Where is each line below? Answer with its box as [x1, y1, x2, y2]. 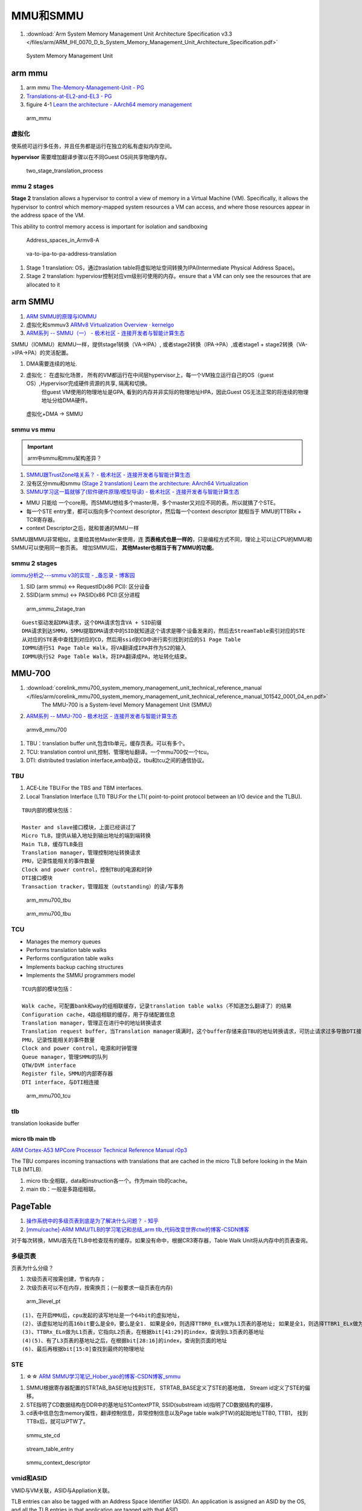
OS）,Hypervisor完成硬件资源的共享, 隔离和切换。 [26, 380, 151, 387]
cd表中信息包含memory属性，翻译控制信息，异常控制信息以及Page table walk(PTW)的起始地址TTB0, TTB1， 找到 [26, 1409, 308, 1417]
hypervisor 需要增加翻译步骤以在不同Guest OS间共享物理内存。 [11, 153, 170, 160]
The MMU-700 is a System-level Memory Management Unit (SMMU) [41, 701, 212, 708]
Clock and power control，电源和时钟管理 [22, 1045, 138, 1052]
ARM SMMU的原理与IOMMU [26, 312, 97, 320]
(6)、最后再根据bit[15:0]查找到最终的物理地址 [22, 1345, 145, 1353]
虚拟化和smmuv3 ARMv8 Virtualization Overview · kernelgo [26, 321, 174, 328]
